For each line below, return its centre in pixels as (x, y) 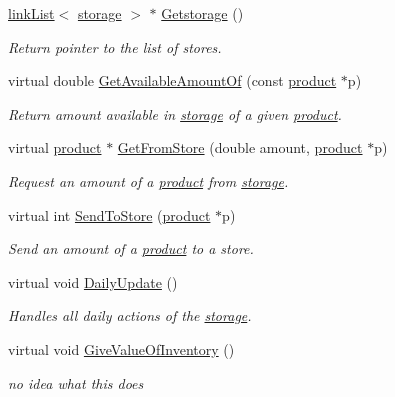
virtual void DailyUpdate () (93, 281)
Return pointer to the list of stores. (115, 46)
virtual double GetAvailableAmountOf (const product (172, 80)
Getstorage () (202, 13)
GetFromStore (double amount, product (240, 147)
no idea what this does (76, 382)
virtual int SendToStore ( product (109, 214)
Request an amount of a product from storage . (148, 180)
